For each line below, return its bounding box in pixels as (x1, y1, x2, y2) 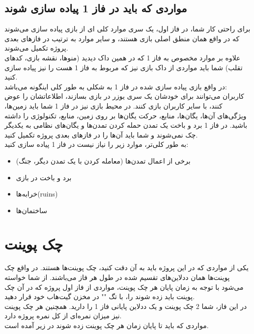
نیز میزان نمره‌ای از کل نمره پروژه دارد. (4, 310, 122, 321)
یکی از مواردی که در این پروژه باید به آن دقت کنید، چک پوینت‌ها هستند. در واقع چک (4, 262, 249, 273)
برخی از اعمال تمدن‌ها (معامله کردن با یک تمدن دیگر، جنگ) (16, 155, 191, 166)
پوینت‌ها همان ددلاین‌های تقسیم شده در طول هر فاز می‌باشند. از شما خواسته (4, 272, 230, 282)
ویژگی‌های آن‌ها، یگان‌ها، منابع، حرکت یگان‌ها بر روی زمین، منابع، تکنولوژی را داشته (4, 110, 247, 120)
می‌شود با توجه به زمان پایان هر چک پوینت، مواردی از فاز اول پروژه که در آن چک (4, 281, 244, 292)
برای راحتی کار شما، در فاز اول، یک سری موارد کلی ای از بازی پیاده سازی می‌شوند (4, 24, 251, 34)
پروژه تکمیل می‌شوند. (4, 43, 68, 53)
